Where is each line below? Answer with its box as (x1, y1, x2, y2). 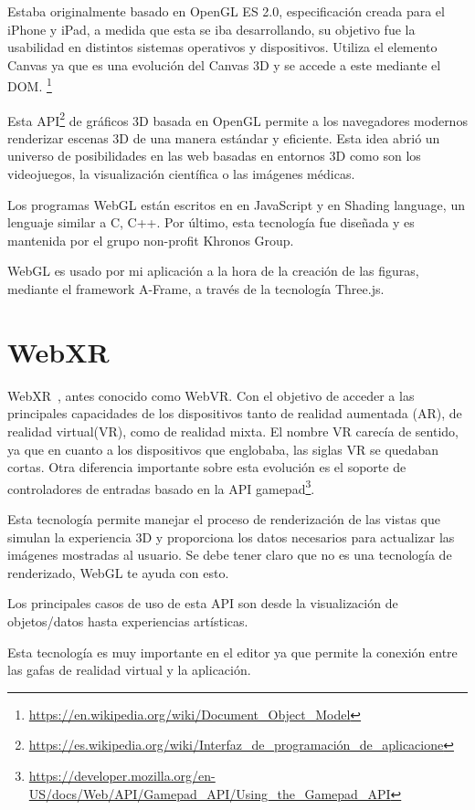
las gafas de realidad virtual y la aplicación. (7, 660, 251, 679)
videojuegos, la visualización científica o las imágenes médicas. (7, 164, 355, 184)
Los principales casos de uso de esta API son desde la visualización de (7, 594, 398, 613)
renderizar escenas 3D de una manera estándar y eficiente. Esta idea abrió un (7, 128, 440, 147)
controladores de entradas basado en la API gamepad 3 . (7, 476, 315, 498)
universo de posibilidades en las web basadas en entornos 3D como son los (7, 146, 421, 165)
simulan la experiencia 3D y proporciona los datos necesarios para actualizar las (7, 527, 455, 546)
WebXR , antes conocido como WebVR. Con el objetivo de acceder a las (7, 385, 415, 405)
